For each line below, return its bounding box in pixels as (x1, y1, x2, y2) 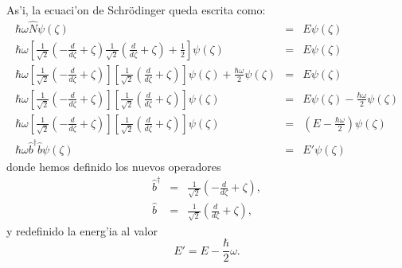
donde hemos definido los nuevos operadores (6, 157, 221, 174)
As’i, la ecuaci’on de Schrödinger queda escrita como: (6, 2, 266, 17)
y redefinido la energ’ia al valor (6, 222, 158, 239)
